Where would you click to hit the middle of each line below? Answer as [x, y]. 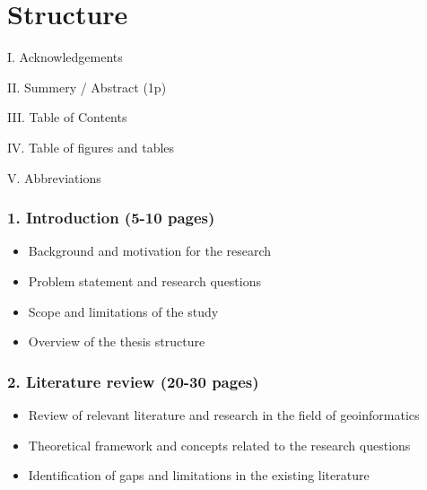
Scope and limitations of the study [123, 311]
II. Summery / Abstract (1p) [87, 87]
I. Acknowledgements [65, 57]
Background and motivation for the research [150, 251]
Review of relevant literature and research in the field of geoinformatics [224, 414]
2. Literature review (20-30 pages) [133, 381]
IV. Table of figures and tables [91, 147]
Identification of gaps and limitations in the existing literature [199, 475]
